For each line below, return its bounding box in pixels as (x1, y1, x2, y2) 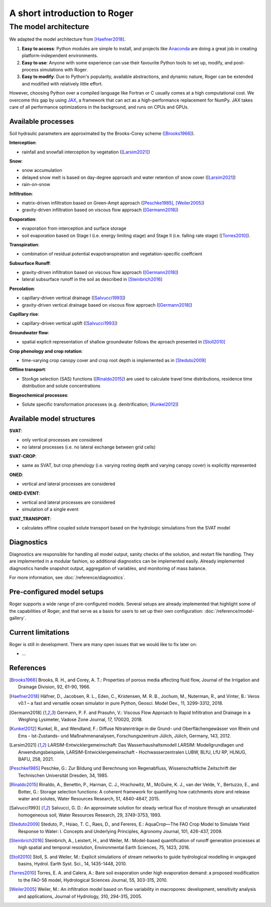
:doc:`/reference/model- (204, 608, 254, 614)
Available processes (9, 117, 74, 126)
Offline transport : (9, 367, 47, 373)
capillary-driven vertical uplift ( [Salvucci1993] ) (22, 320, 118, 326)
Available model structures (9, 414, 95, 423)
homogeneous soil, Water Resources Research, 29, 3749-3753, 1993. (18, 812, 162, 818)
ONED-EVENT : (9, 490, 41, 496)
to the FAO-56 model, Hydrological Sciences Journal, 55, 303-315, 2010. (18, 877, 168, 883)
